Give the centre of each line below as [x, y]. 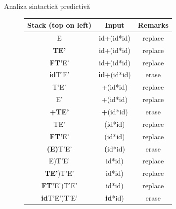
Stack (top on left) [60, 25]
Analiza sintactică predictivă [47, 6]
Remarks [153, 25]
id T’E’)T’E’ [59, 197]
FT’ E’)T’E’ [59, 185]
